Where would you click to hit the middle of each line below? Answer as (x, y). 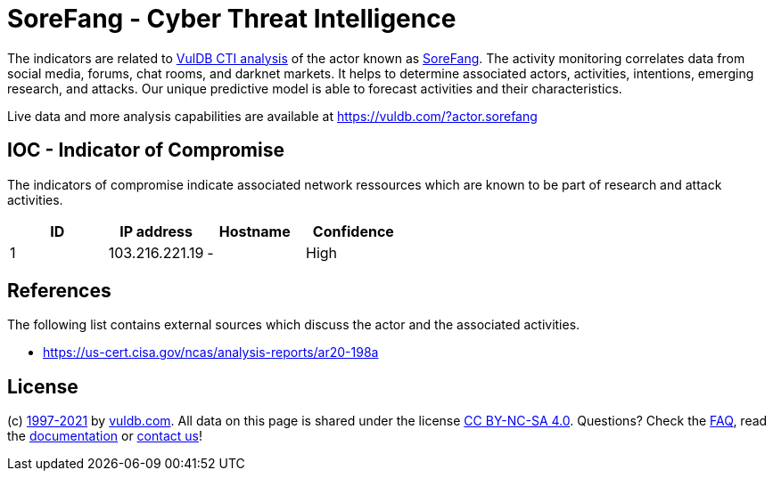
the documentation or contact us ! (105, 436)
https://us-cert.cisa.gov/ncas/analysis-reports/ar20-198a (211, 352)
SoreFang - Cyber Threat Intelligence (232, 19)
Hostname (255, 231)
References (59, 291)
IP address (156, 231)
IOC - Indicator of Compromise (146, 150)
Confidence (353, 231)
